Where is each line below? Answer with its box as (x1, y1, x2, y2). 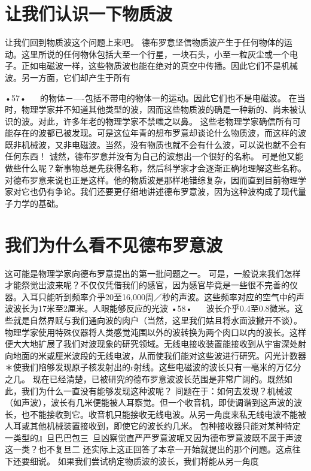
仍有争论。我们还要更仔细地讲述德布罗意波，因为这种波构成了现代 (38, 185, 298, 198)
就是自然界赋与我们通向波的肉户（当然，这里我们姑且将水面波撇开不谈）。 (13, 313, 302, 326)
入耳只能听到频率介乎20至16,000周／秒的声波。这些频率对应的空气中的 (21, 290, 296, 303)
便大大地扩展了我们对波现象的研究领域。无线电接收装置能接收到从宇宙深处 (5, 337, 298, 350)
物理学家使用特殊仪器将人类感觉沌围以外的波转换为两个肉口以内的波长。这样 (5, 325, 306, 338)
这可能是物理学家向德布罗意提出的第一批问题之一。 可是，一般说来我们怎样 (5, 267, 301, 279)
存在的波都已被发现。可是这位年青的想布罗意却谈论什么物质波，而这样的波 (13, 126, 306, 139)
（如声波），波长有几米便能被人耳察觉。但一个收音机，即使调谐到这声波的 (5, 396, 294, 409)
